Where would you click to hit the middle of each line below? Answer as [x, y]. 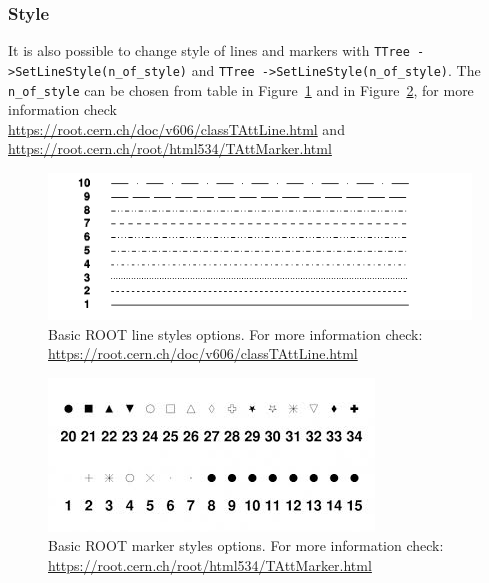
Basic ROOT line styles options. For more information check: [235, 333]
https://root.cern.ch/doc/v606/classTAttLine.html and [176, 128]
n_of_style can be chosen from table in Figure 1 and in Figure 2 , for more [241, 89]
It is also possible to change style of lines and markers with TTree [209, 50]
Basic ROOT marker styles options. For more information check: [246, 545]
